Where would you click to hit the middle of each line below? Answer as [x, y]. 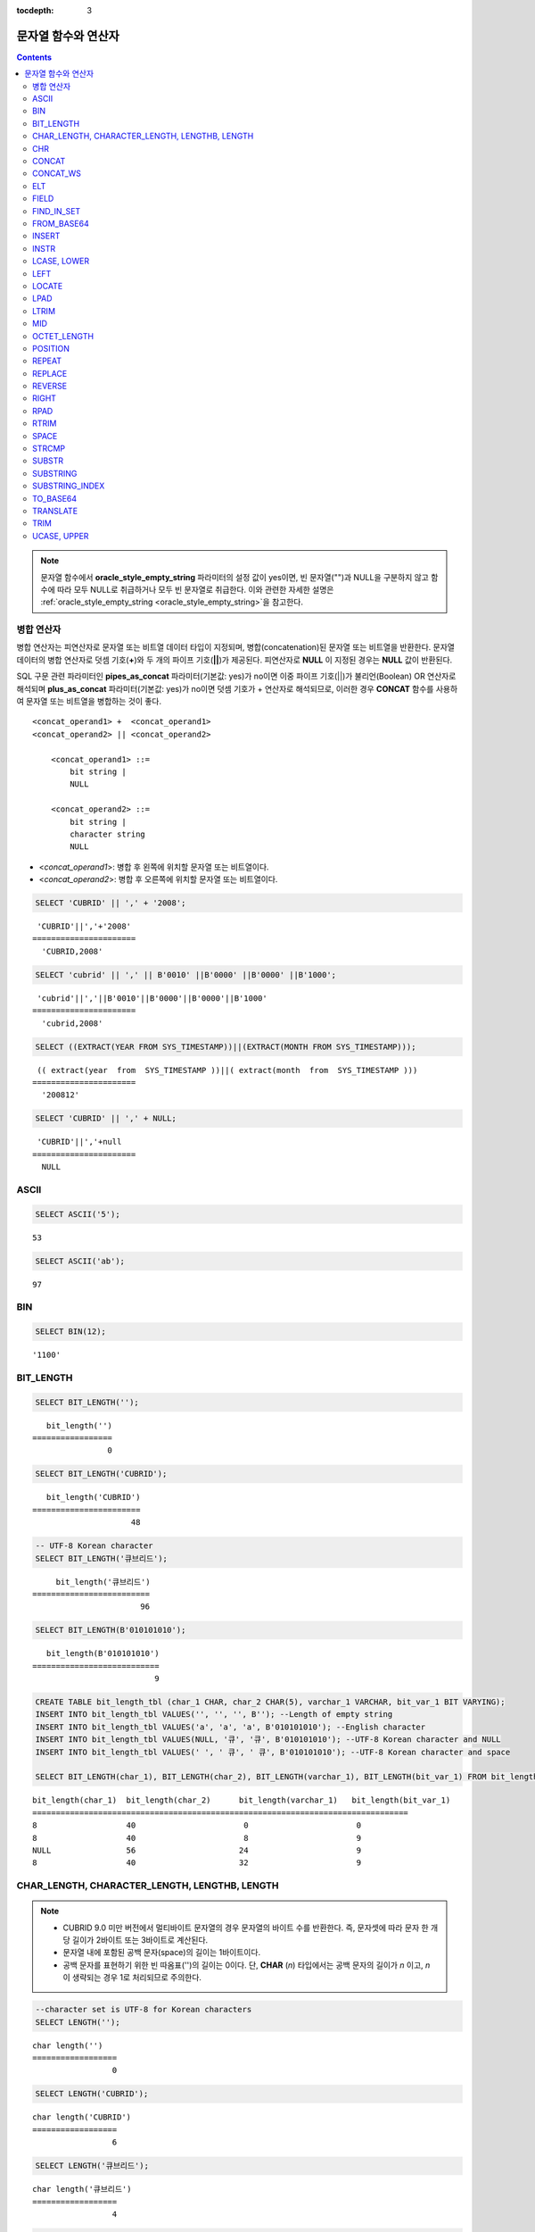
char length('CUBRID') [82, 2117]
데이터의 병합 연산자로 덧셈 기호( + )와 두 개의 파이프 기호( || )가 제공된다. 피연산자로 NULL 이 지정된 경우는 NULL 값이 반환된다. [235, 660]
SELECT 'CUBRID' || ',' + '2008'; [111, 903]
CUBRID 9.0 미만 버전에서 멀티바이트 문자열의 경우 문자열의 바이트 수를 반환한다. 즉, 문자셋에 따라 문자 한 [246, 1928]
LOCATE [48, 286]
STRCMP [49, 449]
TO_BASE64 [55, 498]
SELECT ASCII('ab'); [80, 1261]
